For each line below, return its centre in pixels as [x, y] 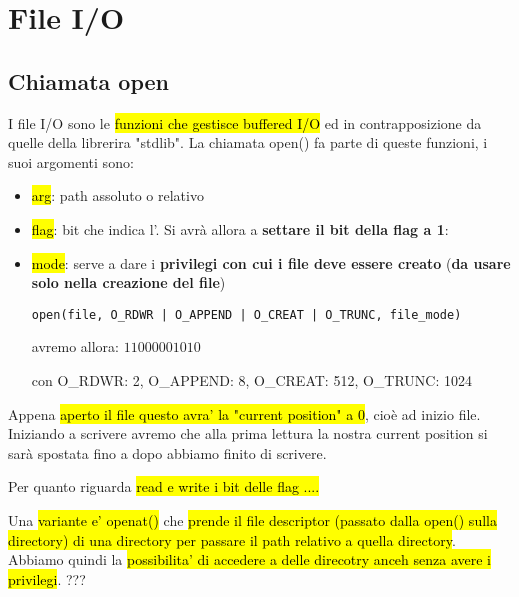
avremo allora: [75, 346]
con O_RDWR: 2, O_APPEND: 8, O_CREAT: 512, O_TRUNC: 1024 [252, 379]
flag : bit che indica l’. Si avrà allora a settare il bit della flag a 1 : [240, 228]
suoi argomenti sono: [71, 161]
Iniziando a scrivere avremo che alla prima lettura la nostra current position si [248, 433]
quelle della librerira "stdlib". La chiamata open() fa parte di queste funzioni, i [248, 142]
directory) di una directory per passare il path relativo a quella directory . [232, 539]
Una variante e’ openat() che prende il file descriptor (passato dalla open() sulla [252, 519]
